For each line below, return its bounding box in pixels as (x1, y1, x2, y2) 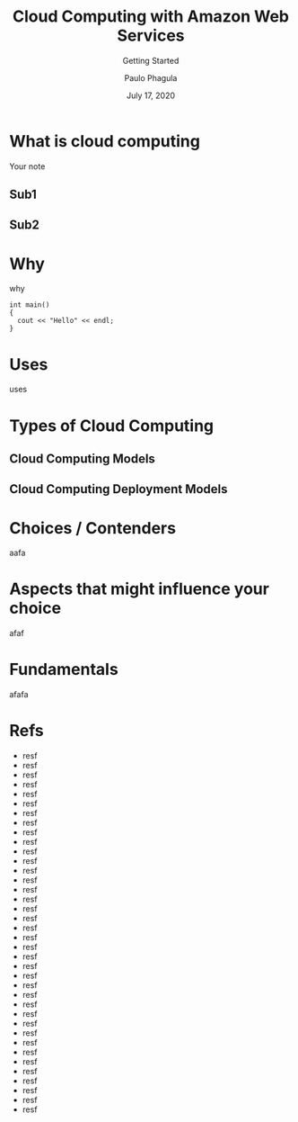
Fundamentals (9, 660, 118, 680)
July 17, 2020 (126, 90, 176, 101)
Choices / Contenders (9, 517, 177, 538)
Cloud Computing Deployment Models (9, 481, 228, 497)
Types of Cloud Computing (9, 416, 215, 435)
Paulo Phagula (124, 72, 178, 83)
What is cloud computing (9, 130, 200, 151)
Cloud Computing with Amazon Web (12, 6, 290, 27)
